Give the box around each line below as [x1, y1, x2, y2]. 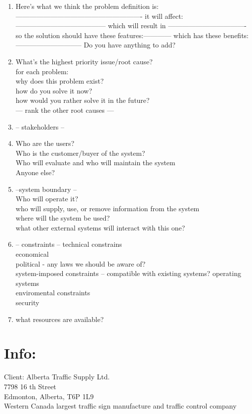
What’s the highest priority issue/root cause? [15, 56, 153, 66]
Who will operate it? [15, 193, 79, 204]
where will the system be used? [15, 213, 110, 223]
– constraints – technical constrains [15, 239, 122, 249]
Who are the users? [15, 138, 75, 148]
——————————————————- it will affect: [15, 10, 183, 21]
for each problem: [15, 66, 69, 76]
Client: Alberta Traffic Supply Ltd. [4, 371, 110, 382]
